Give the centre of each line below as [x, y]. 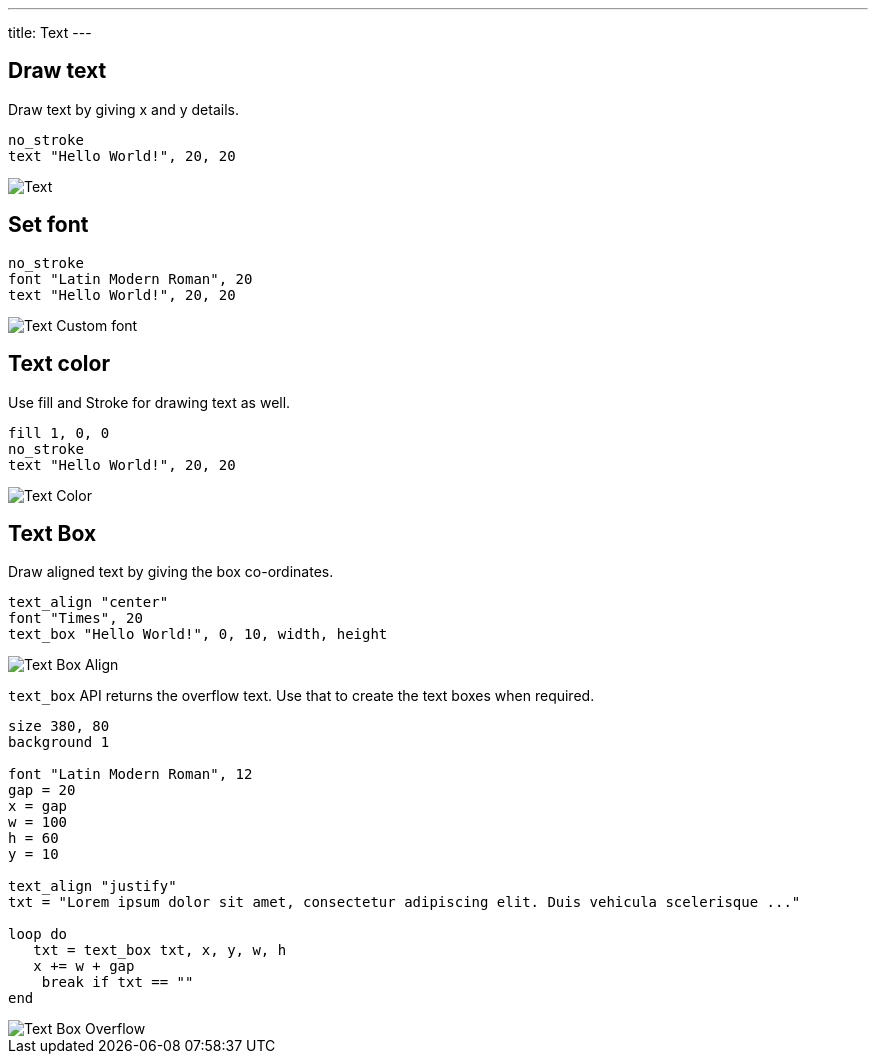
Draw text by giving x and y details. [123, 109]
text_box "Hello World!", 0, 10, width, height [198, 634]
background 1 [59, 742]
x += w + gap [84, 966]
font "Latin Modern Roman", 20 [130, 278]
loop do [38, 934]
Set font [48, 225]
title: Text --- [50, 32]
